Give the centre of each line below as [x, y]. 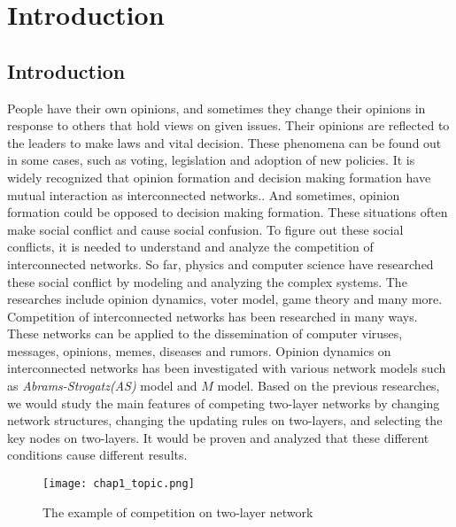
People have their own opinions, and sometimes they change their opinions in [216, 108]
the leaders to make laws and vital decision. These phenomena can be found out [224, 142]
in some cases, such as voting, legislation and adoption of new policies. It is [211, 160]
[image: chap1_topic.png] [119, 484]
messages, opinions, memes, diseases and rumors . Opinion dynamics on [199, 350]
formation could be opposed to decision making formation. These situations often [228, 212]
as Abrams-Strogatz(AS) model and [102, 386]
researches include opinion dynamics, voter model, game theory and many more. [225, 299]
